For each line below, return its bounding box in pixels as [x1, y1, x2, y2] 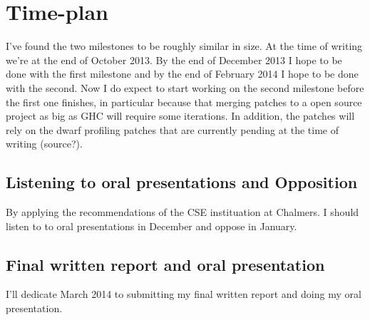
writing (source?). [6, 136, 83, 151]
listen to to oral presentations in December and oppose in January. [6, 218, 297, 233]
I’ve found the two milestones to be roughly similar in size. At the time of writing [6, 38, 363, 53]
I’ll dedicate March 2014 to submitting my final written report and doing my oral [6, 287, 361, 301]
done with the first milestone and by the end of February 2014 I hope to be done [6, 66, 359, 81]
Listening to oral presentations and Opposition [6, 171, 358, 193]
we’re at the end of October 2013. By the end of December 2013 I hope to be [6, 52, 342, 67]
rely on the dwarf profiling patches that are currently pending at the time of [6, 122, 339, 137]
